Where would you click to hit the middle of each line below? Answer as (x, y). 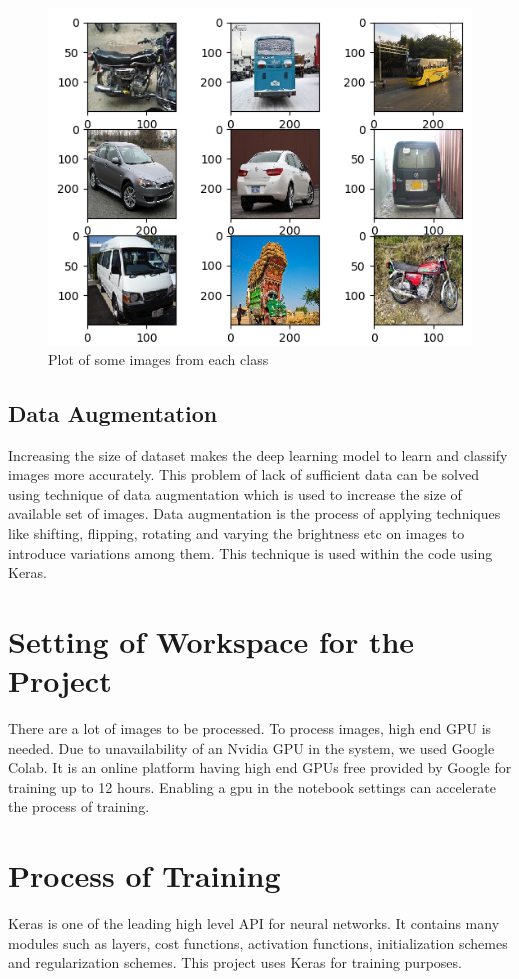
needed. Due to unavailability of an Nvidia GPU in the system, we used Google (251, 747)
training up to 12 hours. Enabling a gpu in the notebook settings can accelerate (252, 786)
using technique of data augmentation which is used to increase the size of (235, 493)
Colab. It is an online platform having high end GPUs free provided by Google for (260, 767)
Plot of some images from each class (158, 358)
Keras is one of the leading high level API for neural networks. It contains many (254, 923)
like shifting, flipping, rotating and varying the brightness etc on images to (236, 533)
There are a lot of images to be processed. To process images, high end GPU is (250, 728)
